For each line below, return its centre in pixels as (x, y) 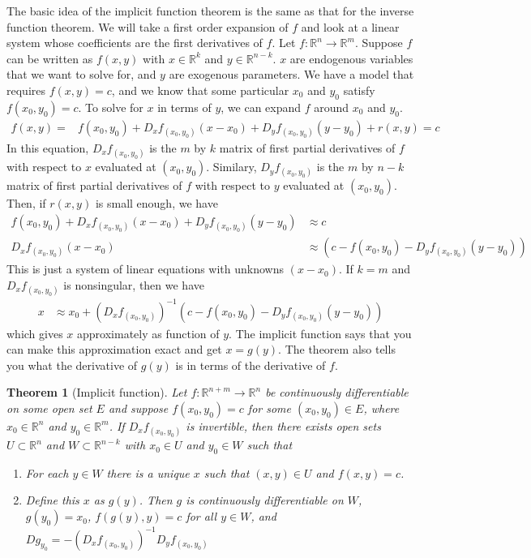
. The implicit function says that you (320, 333)
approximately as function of (148, 333)
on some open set (49, 408)
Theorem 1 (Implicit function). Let (97, 392)
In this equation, (48, 147)
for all (201, 516)
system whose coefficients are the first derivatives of (135, 43)
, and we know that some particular (200, 90)
